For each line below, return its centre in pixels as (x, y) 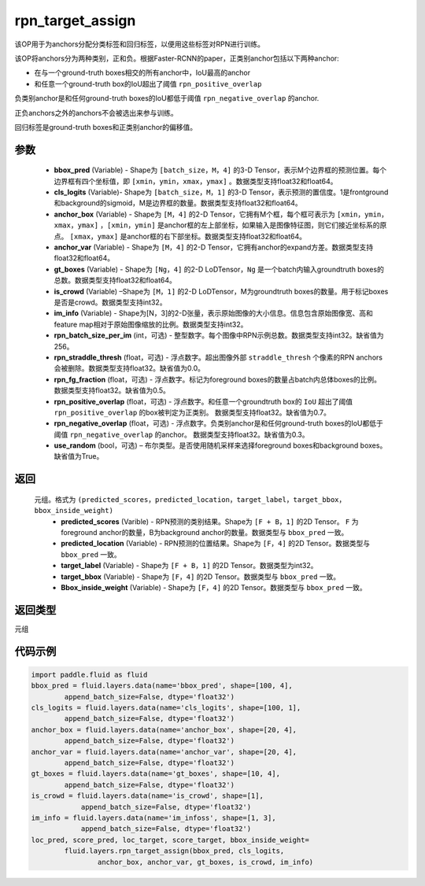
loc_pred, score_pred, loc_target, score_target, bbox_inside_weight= (170, 840)
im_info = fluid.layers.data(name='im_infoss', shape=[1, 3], (153, 818)
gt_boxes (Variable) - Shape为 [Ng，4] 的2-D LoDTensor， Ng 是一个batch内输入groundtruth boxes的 (219, 269)
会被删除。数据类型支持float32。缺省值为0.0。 (129, 368)
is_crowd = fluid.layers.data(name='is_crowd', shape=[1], (147, 796)
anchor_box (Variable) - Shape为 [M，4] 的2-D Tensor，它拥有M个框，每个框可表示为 (194, 214)
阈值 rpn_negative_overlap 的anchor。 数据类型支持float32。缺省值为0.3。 (181, 434)
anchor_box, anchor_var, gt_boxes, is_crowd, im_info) (205, 862)
